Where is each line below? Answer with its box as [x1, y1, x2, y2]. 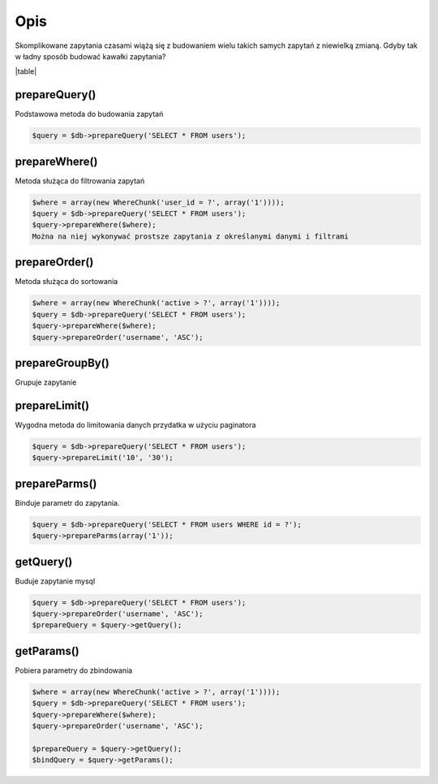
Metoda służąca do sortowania [15, 277, 118, 286]
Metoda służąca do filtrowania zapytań [15, 175, 145, 186]
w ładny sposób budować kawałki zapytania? [15, 51, 166, 61]
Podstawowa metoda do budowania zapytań [15, 110, 164, 119]
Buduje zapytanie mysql [15, 576, 96, 586]
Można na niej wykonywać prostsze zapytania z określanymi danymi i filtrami [32, 231, 349, 241]
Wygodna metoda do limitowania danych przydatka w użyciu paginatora [15, 420, 256, 429]
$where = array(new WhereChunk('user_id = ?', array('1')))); [32, 197, 285, 207]
